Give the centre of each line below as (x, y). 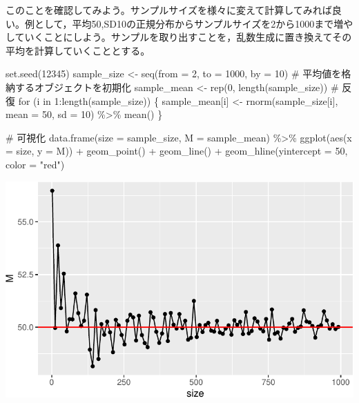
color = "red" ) (35, 164)
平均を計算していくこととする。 (78, 50)
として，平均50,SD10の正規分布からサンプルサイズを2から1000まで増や (194, 23)
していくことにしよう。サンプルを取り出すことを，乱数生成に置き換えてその (179, 37)
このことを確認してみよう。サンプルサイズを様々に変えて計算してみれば (169, 10)
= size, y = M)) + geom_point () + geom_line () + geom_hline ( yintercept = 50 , (177, 151)
